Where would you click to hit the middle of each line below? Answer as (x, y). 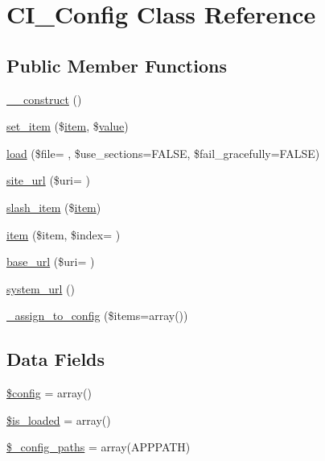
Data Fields (56, 359)
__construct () (44, 99)
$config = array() (49, 393)
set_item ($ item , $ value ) (68, 126)
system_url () (41, 288)
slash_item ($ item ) (54, 207)
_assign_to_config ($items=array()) (97, 316)
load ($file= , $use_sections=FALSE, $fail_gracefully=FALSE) (163, 153)
